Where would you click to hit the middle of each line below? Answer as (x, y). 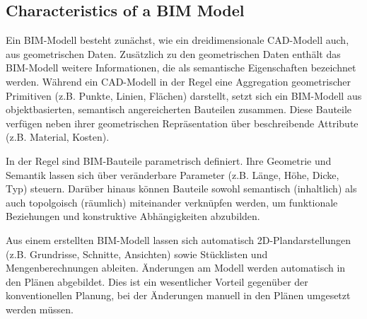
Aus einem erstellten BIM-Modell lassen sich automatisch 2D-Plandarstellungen (179, 239)
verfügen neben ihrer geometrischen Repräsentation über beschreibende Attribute (182, 123)
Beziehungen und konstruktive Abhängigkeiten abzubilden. (133, 216)
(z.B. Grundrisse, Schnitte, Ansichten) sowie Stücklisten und (137, 254)
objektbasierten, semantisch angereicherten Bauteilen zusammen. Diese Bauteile (179, 109)
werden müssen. (40, 309)
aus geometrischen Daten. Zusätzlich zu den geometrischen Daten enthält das (173, 53)
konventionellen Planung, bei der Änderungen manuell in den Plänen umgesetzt (178, 295)
